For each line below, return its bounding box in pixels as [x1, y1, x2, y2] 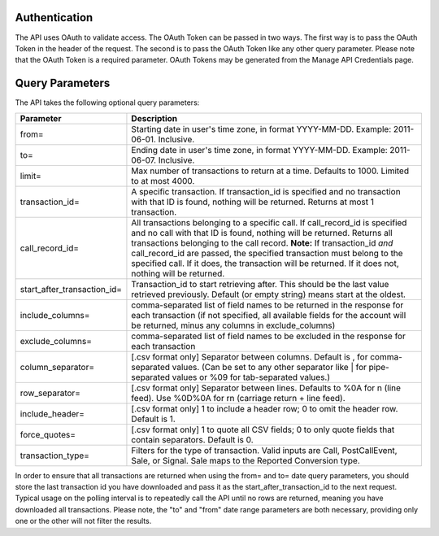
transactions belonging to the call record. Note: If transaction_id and [131, 237, 393, 248]
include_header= [20, 407, 85, 419]
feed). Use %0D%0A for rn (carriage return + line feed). [131, 392, 346, 403]
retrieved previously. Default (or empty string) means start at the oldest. [131, 289, 406, 300]
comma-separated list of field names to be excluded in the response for [131, 330, 406, 342]
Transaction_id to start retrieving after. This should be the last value [131, 278, 389, 290]
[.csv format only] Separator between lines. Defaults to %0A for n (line [131, 382, 402, 394]
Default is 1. [131, 413, 176, 425]
